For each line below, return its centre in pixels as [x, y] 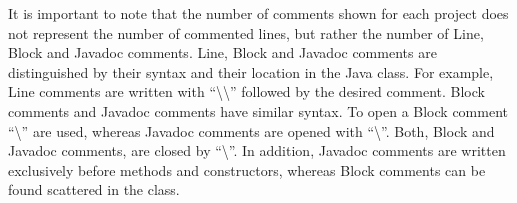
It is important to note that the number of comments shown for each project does [258, 13]
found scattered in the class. [94, 189]
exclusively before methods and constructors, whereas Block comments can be [247, 169]
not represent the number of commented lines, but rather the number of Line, [246, 32]
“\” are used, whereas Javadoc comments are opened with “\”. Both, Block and [251, 130]
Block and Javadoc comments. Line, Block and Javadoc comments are [222, 52]
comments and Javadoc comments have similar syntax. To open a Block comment [258, 110]
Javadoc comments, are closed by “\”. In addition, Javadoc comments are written [257, 150]
